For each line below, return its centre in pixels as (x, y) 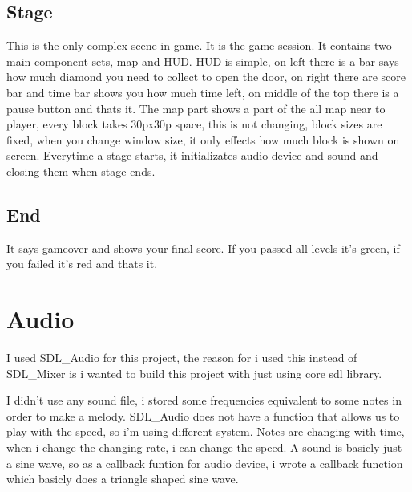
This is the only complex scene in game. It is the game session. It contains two (199, 45)
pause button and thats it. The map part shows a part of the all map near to (196, 108)
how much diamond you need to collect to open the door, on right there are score (206, 77)
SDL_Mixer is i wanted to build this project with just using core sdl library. (194, 373)
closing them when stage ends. (81, 171)
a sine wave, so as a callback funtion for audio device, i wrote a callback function (205, 463)
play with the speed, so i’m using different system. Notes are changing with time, (206, 431)
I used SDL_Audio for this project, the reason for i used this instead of (182, 358)
